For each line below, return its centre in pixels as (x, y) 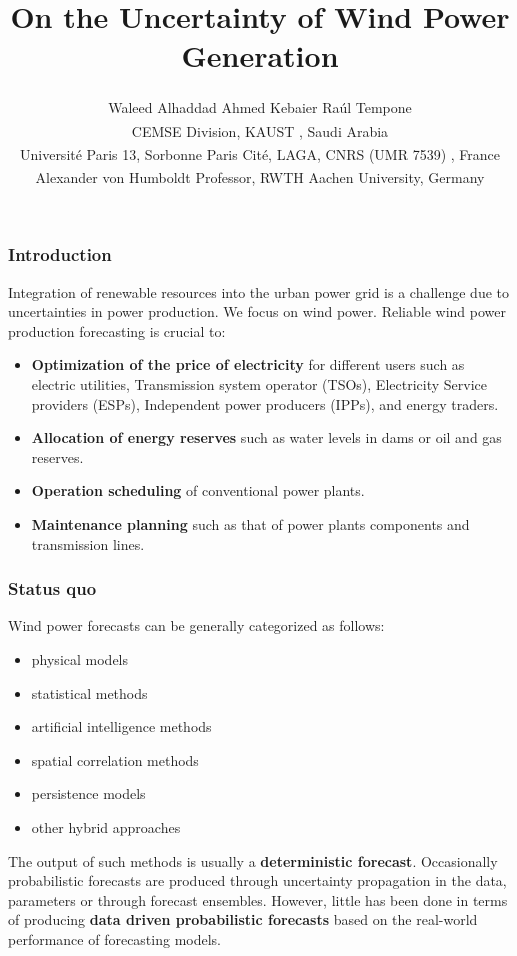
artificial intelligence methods (121, 726)
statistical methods (89, 692)
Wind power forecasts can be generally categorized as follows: (196, 625)
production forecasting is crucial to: (117, 330)
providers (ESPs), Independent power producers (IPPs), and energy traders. (265, 403)
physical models (80, 658)
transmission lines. (88, 543)
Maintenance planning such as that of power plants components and (250, 523)
